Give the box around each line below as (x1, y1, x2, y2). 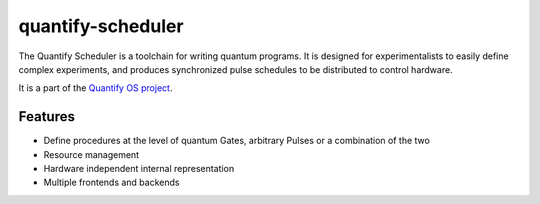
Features (18, 108, 75, 125)
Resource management (43, 148, 140, 160)
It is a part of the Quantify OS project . (18, 82, 173, 94)
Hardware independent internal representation (43, 163, 235, 175)
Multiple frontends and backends (43, 176, 180, 189)
